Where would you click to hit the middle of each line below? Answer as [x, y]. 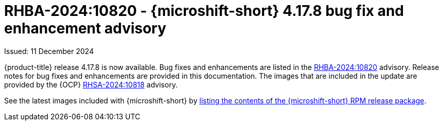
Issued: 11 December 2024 [49, 51]
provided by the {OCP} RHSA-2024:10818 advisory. [91, 84]
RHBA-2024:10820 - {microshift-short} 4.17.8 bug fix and [204, 11]
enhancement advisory [85, 28]
